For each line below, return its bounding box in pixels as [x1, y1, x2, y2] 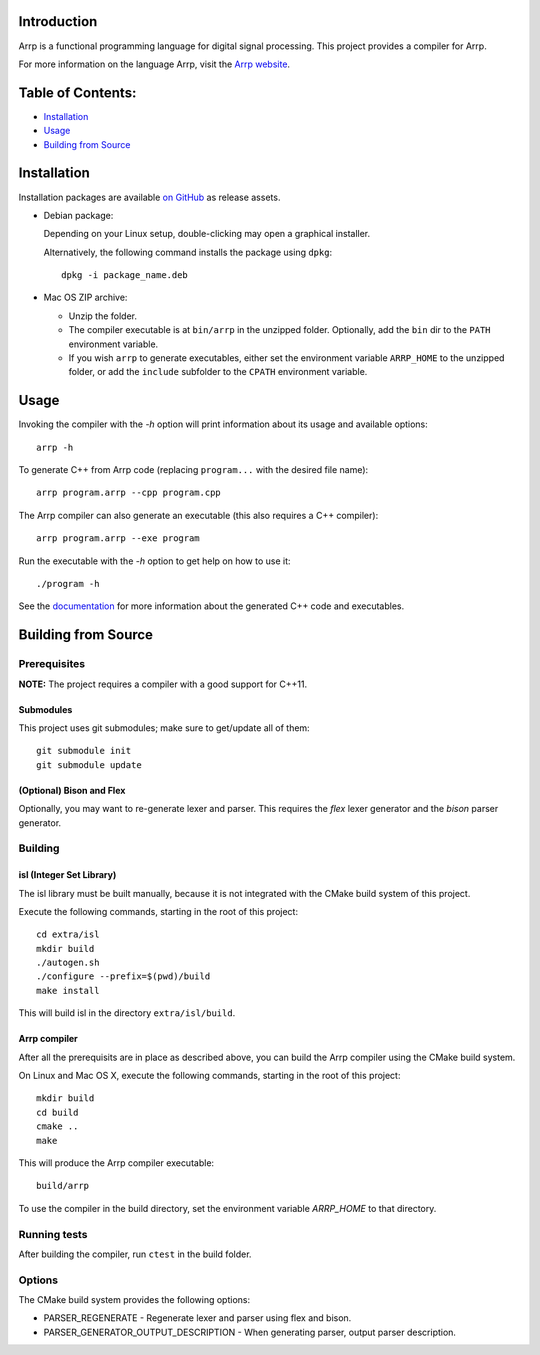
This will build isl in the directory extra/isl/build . [18, 1007, 236, 1019]
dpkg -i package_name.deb [61, 270, 189, 281]
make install [36, 985, 100, 996]
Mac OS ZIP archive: [43, 291, 128, 304]
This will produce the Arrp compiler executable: [18, 1156, 215, 1169]
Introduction [18, 13, 98, 30]
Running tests [18, 1227, 88, 1241]
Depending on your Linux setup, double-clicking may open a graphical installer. [43, 228, 371, 240]
